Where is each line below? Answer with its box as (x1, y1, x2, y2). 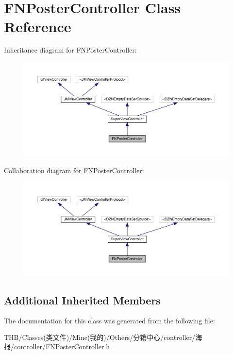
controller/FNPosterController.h (14, 341, 110, 352)
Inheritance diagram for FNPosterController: (4, 45, 137, 55)
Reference (4, 17, 71, 36)
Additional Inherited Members (4, 293, 161, 308)
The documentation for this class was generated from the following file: (4, 315, 215, 325)
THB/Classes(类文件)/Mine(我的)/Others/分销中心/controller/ (4, 332, 196, 342)
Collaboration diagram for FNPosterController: (4, 165, 144, 175)
